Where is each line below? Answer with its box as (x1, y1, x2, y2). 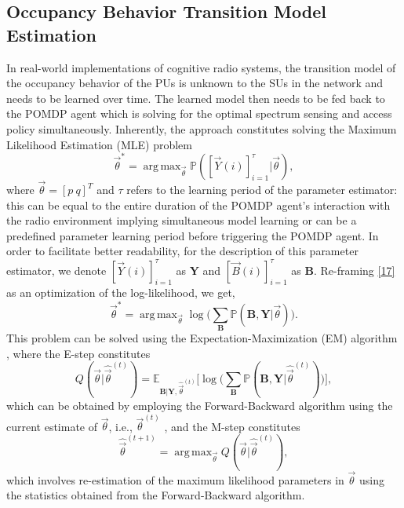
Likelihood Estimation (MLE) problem (6, 136, 192, 152)
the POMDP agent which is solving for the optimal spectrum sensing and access (6, 105, 392, 122)
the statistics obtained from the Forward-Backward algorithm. (6, 487, 305, 503)
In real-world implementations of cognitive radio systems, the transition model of (6, 59, 396, 75)
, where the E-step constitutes (6, 345, 151, 361)
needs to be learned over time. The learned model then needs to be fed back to (6, 90, 385, 106)
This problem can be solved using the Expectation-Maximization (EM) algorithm (6, 330, 398, 345)
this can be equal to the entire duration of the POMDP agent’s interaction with (6, 196, 391, 213)
